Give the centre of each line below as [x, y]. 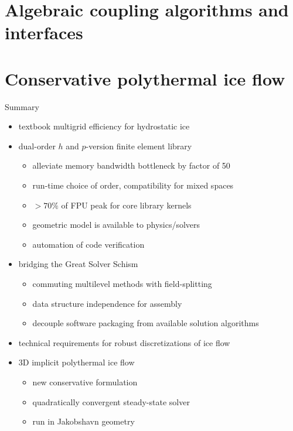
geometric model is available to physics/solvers [116, 225]
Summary [22, 106]
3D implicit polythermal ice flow [76, 362]
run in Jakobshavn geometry [84, 421]
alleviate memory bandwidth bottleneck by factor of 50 [131, 165]
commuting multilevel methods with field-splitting [122, 284]
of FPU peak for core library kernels [126, 205]
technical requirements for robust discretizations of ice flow [124, 342]
